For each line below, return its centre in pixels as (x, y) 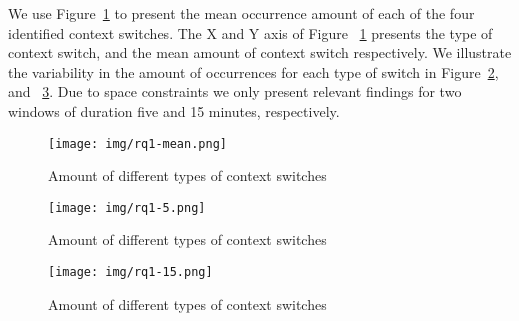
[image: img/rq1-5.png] (127, 207)
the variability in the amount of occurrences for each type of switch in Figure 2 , (253, 71)
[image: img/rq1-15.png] (130, 272)
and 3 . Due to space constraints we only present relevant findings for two (235, 91)
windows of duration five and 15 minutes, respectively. (174, 110)
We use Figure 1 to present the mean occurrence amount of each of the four (241, 13)
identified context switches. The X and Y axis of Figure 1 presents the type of (250, 32)
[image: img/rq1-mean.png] (137, 143)
